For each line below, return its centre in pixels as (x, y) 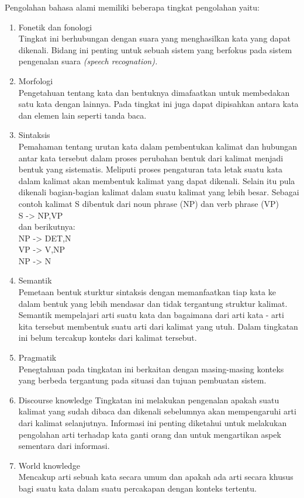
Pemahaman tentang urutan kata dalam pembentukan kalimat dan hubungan (158, 146)
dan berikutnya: (47, 226)
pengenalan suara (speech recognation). (88, 61)
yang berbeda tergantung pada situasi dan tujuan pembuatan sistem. (142, 380)
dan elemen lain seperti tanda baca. (82, 115)
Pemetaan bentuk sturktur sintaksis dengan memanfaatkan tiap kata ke (147, 292)
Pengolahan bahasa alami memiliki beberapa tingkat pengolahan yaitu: (132, 7)
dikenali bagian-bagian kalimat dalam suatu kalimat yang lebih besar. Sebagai (159, 192)
